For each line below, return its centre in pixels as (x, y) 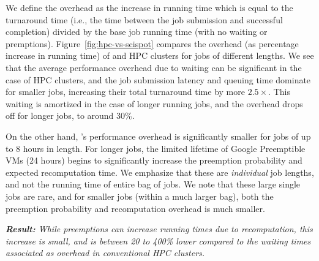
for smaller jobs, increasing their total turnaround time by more (125, 92)
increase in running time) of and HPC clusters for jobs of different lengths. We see (160, 55)
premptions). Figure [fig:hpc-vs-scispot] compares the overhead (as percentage (152, 43)
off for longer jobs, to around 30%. (70, 115)
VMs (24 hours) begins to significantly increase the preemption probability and (154, 160)
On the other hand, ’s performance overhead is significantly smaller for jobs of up (158, 136)
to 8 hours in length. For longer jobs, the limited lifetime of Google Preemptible (156, 148)
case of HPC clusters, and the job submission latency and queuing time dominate (158, 79)
